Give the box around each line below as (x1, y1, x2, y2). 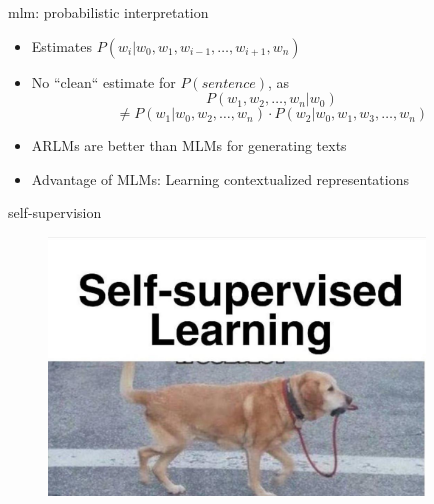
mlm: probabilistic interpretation (8, 2, 209, 22)
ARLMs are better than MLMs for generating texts (31, 135, 347, 156)
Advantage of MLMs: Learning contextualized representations (31, 168, 409, 189)
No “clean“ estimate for (31, 71, 176, 92)
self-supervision (8, 202, 102, 223)
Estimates (31, 35, 93, 56)
